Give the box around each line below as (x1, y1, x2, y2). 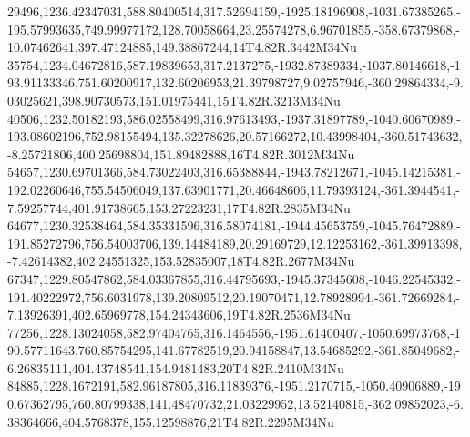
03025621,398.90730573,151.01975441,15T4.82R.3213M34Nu (7, 90, 341, 109)
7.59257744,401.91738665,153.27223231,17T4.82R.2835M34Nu (7, 198, 351, 217)
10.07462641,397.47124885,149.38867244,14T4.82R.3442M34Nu (7, 37, 357, 56)
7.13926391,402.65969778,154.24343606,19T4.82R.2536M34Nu (7, 305, 351, 324)
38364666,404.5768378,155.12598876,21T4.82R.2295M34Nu (7, 412, 334, 431)
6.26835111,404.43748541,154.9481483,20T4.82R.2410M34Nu (7, 358, 344, 377)
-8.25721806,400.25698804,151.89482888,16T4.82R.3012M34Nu (7, 144, 355, 163)
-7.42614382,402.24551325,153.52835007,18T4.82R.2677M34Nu (7, 251, 355, 270)
